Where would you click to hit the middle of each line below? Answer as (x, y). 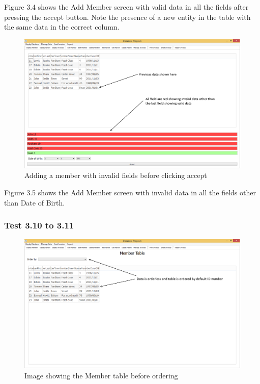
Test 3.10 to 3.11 (39, 225)
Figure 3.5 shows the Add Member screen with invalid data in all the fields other (130, 192)
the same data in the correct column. (62, 27)
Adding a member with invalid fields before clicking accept (116, 175)
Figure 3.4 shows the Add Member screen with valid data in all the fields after (126, 7)
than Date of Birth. (35, 202)
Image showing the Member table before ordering (101, 375)
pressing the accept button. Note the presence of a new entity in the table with (127, 17)
